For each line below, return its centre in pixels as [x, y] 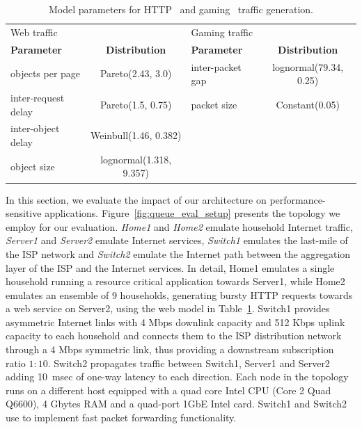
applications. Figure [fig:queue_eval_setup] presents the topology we [192, 213]
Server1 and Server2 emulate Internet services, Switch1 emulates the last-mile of [177, 240]
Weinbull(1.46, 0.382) [136, 135]
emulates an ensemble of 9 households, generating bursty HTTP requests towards [179, 294]
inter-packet [216, 66]
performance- [298, 199]
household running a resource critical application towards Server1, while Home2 [175, 281]
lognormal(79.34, [308, 66]
